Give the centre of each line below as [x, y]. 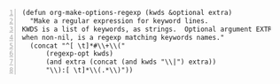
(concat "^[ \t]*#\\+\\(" [78, 46]
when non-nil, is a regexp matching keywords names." [123, 37]
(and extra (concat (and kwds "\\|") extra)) [131, 62]
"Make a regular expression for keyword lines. [119, 21]
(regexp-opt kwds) [79, 54]
